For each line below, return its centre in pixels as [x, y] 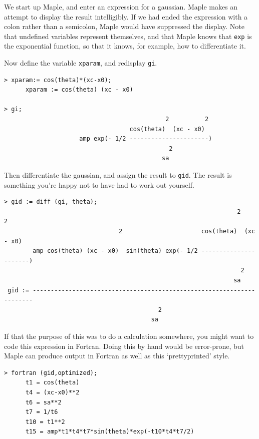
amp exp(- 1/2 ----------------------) [146, 139]
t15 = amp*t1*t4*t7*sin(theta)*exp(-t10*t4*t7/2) [110, 432]
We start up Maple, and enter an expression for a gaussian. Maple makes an [121, 7]
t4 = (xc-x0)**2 [52, 392]
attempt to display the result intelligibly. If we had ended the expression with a [126, 16]
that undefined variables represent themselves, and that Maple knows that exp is [128, 36]
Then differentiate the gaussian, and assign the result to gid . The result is [118, 175]
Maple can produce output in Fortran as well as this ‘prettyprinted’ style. [117, 356]
